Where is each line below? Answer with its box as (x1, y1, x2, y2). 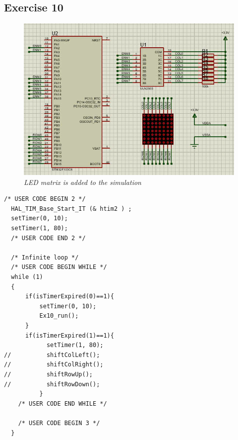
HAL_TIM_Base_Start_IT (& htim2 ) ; (11, 205, 132, 212)
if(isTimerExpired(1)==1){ (25, 332, 114, 339)
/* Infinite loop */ (11, 254, 79, 261)
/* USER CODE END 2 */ (11, 234, 86, 242)
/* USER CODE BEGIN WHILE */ (11, 264, 107, 271)
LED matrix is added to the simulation (24, 176, 141, 187)
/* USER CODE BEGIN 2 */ (4, 195, 86, 203)
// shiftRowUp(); (4, 370, 93, 378)
